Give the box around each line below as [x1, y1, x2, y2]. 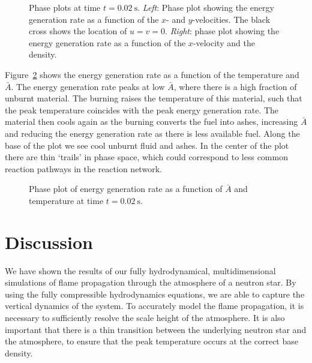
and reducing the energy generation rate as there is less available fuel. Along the [5, 127, 300, 139]
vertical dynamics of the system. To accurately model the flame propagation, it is [5, 299, 304, 312]
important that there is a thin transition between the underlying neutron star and [5, 323, 307, 335]
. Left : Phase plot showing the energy [137, 1, 274, 13]
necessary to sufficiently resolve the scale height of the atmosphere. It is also [5, 311, 285, 323]
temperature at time [29, 194, 104, 206]
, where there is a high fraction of [173, 80, 297, 92]
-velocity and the [193, 36, 255, 49]
